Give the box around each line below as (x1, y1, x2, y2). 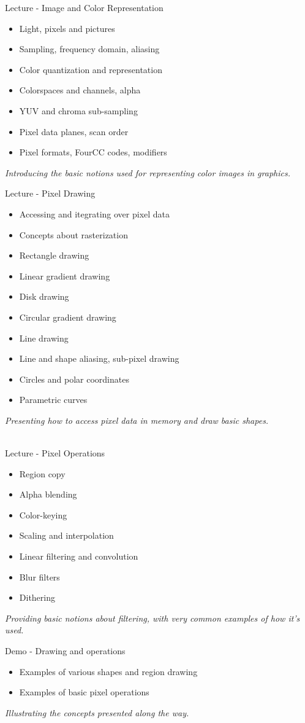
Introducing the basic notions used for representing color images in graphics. (5, 166, 290, 179)
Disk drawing (19, 290, 69, 303)
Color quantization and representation (19, 63, 162, 76)
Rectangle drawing (19, 249, 89, 262)
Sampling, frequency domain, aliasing (19, 42, 160, 55)
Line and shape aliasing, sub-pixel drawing (19, 352, 179, 365)
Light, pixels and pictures (19, 21, 115, 34)
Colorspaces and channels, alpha (19, 84, 141, 96)
